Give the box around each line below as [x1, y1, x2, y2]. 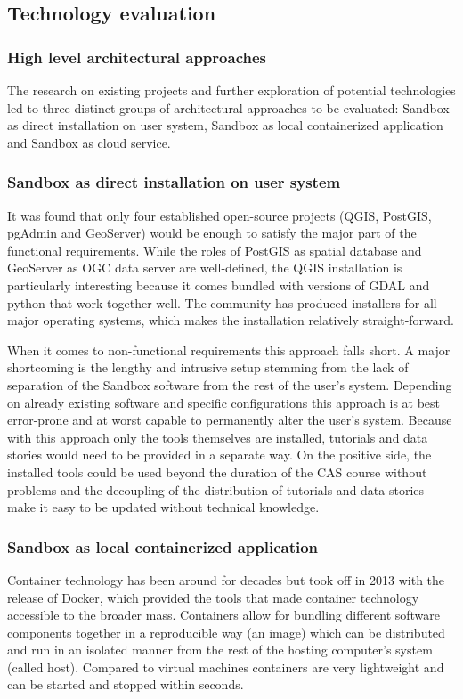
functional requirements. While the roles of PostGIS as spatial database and [7, 240, 422, 259]
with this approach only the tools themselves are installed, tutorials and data [7, 427, 428, 446]
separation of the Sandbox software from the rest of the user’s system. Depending [7, 375, 452, 394]
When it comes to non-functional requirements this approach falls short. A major [7, 340, 451, 359]
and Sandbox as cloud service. [7, 133, 171, 151]
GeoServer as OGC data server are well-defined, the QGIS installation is [7, 258, 402, 277]
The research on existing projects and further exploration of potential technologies [7, 81, 456, 99]
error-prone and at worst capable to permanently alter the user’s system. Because [7, 410, 452, 429]
